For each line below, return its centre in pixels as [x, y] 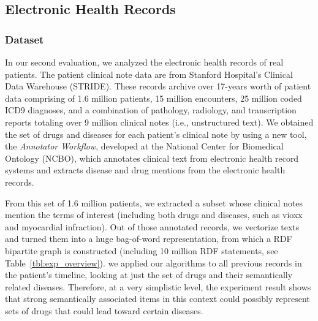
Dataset [25, 39]
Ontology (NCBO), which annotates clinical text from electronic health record [152, 158]
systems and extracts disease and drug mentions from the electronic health [145, 170]
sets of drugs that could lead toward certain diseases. [104, 310]
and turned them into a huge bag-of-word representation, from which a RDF [149, 239]
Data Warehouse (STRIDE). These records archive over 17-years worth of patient [158, 86]
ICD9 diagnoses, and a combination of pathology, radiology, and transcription [151, 110]
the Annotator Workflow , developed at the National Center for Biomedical [144, 146]
